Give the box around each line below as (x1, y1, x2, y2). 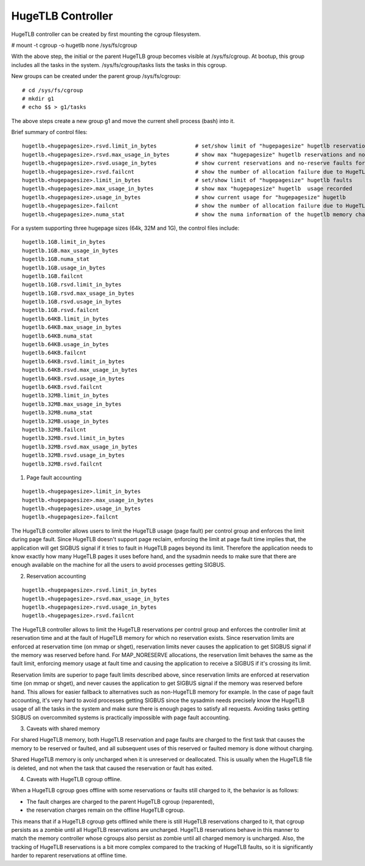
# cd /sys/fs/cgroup (22, 87, 83, 94)
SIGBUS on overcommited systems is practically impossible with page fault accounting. (11, 714, 231, 721)
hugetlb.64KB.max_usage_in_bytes (22, 324, 122, 331)
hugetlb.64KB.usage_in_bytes (22, 341, 109, 348)
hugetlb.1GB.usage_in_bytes (22, 264, 106, 271)
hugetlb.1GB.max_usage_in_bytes (22, 247, 119, 254)
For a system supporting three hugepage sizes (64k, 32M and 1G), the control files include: (11, 224, 240, 232)
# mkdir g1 (22, 95, 55, 102)
